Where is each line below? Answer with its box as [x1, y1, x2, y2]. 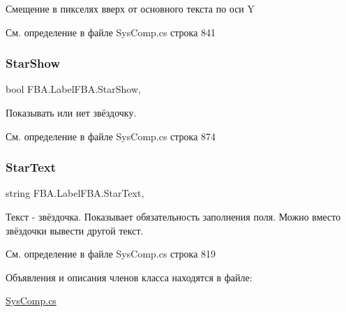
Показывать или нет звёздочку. [6, 105, 137, 119]
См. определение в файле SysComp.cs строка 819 [6, 246, 216, 261]
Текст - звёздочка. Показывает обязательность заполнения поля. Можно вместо [6, 209, 341, 223]
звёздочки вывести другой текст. [6, 223, 144, 237]
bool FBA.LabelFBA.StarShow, [6, 82, 141, 96]
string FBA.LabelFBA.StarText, [6, 186, 144, 200]
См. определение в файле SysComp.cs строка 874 [6, 128, 216, 143]
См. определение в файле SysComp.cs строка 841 [6, 24, 216, 39]
